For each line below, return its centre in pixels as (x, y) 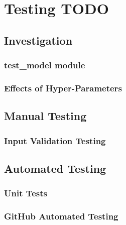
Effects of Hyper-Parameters (63, 88)
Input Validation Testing (55, 140)
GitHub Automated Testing (61, 216)
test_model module (45, 65)
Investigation (38, 40)
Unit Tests (26, 193)
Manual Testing (45, 116)
